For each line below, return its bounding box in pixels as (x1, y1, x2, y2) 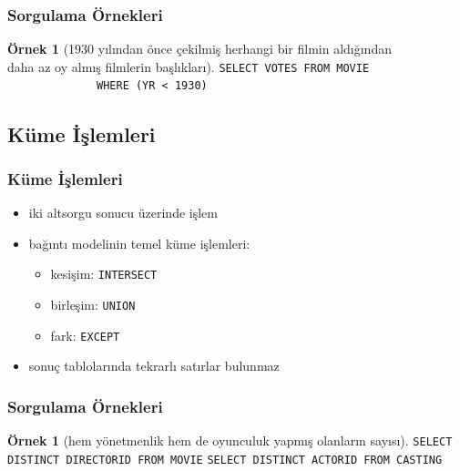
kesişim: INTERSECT (50, 264, 158, 283)
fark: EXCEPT (50, 325, 120, 344)
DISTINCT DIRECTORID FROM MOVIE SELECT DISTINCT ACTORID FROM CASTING (7, 453, 443, 466)
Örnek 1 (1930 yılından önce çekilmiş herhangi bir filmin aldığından (7, 39, 392, 58)
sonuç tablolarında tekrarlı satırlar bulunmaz (28, 356, 280, 375)
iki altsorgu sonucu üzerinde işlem (28, 203, 218, 222)
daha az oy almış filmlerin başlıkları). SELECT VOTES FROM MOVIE (7, 56, 370, 76)
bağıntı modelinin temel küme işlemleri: (28, 233, 250, 252)
